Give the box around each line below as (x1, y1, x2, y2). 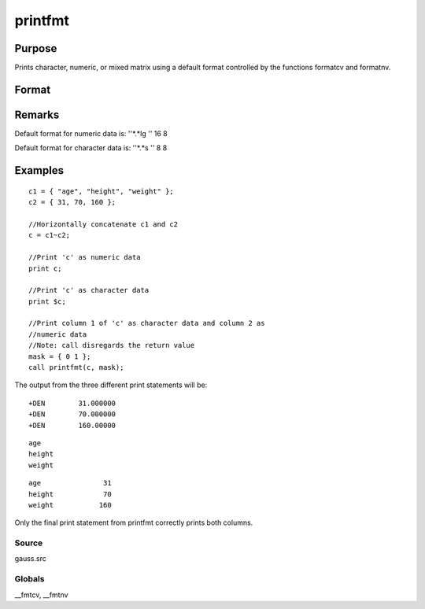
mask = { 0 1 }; (28, 352, 91, 361)
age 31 (28, 478, 112, 488)
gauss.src (14, 554, 46, 563)
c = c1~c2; (28, 231, 71, 240)
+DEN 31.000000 (28, 398, 116, 408)
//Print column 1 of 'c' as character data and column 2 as (28, 319, 265, 328)
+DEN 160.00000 (28, 421, 116, 430)
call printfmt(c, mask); (28, 363, 124, 372)
